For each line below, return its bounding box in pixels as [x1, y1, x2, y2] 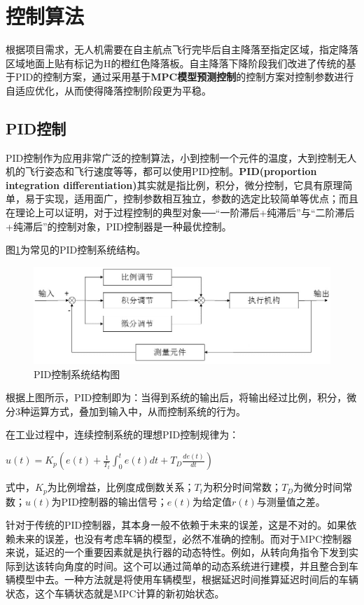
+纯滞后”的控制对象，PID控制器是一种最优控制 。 [6, 218, 232, 233]
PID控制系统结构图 [34, 366, 120, 381]
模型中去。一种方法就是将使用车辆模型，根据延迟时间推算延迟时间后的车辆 [15, 572, 358, 587]
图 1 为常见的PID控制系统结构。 [6, 242, 146, 257]
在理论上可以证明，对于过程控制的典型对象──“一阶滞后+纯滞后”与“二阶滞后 [6, 205, 355, 220]
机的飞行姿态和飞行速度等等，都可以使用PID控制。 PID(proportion [6, 164, 317, 179]
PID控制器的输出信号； [61, 494, 167, 508]
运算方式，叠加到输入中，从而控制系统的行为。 [29, 403, 246, 418]
